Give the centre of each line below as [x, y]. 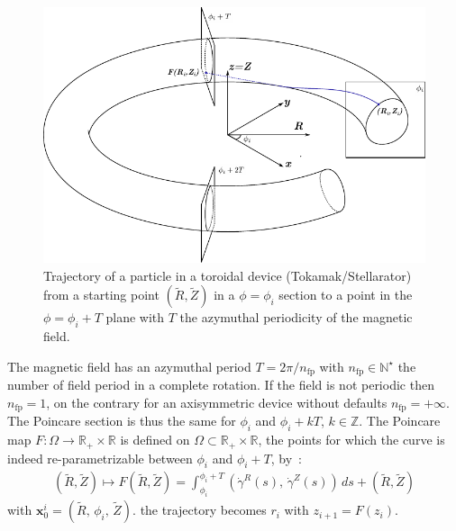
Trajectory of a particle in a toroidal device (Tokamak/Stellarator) [228, 275]
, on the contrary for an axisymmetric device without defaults [217, 402]
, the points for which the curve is [351, 440]
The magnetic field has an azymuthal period [129, 366]
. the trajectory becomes [200, 510]
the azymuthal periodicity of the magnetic [296, 317]
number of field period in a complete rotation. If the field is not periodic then [221, 385]
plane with [135, 317]
